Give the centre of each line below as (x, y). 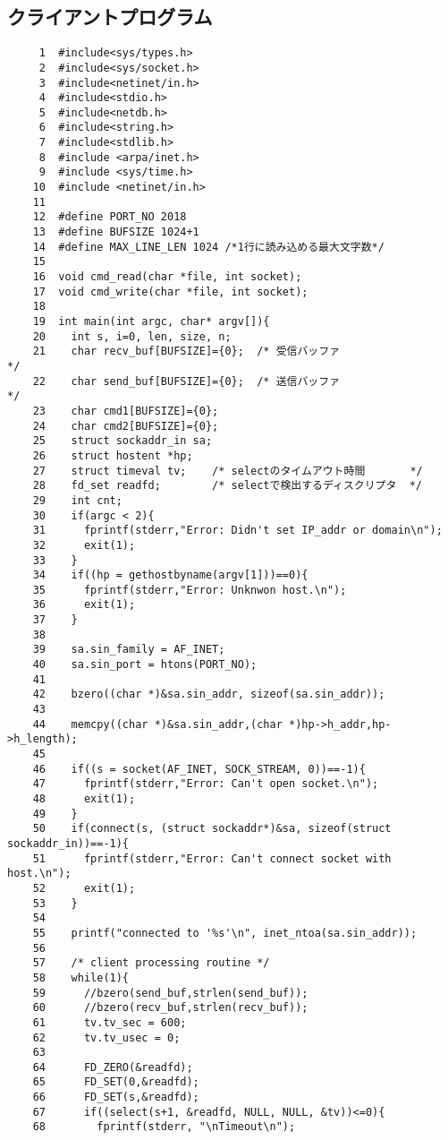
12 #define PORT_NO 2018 (110, 217)
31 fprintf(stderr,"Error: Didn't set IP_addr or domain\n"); (237, 531)
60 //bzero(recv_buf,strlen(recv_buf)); (170, 1008)
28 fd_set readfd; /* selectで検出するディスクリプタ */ (228, 486)
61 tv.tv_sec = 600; (110, 1022)
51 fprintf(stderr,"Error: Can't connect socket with (212, 858)
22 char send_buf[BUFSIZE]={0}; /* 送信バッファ (186, 381)
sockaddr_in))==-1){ (68, 843)
